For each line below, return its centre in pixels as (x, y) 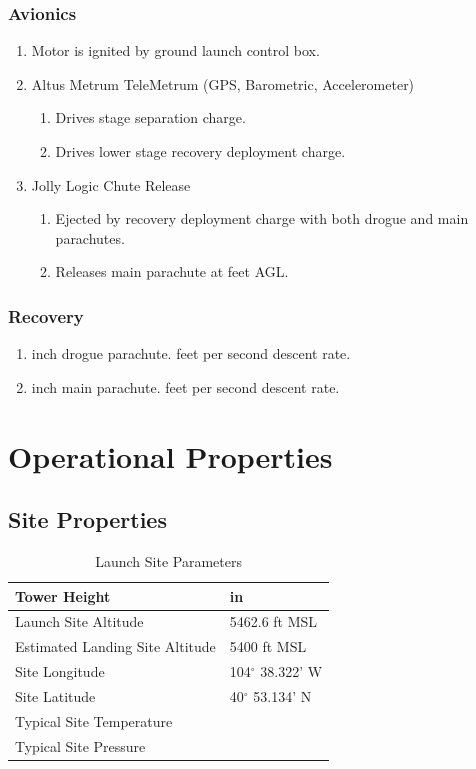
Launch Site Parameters (168, 560)
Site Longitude (60, 671)
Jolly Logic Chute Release (111, 184)
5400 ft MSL (268, 646)
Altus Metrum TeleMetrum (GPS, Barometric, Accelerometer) (223, 83)
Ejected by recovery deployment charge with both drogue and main (262, 218)
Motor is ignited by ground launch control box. (175, 50)
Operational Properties (170, 455)
